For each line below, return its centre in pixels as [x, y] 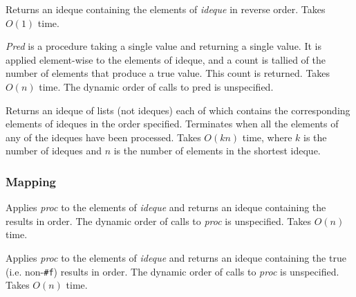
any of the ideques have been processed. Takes [103, 137]
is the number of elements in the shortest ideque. [217, 151]
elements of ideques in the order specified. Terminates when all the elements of [172, 124]
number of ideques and [54, 151]
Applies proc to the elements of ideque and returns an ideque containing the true [176, 257]
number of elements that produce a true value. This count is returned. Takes [168, 73]
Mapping [31, 181]
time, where [267, 137]
